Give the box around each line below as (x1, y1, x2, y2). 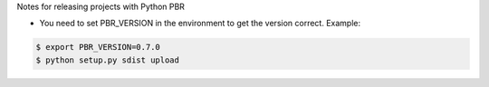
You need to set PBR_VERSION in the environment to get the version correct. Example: (39, 18, 361, 29)
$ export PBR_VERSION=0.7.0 (35, 42, 160, 53)
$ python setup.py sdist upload (35, 54, 180, 65)
